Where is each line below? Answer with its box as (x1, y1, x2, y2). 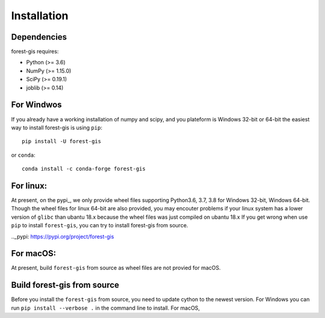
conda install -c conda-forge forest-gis (22, 165, 146, 173)
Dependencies (11, 32, 67, 42)
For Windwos (11, 100, 63, 110)
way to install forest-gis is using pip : (11, 124, 102, 131)
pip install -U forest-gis (22, 138, 102, 145)
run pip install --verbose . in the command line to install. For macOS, (11, 304, 200, 311)
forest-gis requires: (11, 48, 59, 55)
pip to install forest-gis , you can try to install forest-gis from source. (11, 222, 188, 229)
